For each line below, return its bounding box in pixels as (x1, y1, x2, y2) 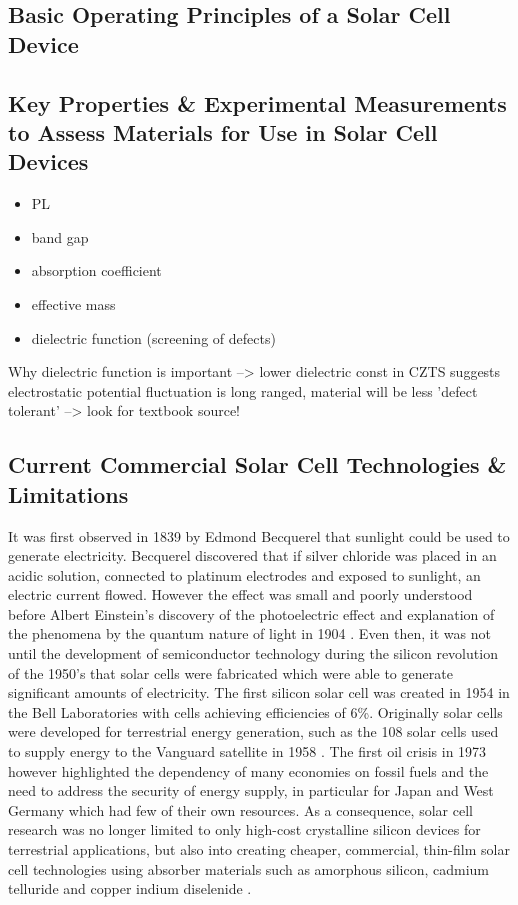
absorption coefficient (31, 260, 162, 281)
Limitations (8, 478, 129, 509)
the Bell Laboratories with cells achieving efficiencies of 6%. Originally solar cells (8, 701, 503, 722)
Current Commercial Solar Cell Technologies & (8, 449, 507, 480)
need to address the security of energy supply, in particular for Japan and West (8, 780, 494, 801)
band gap (31, 226, 89, 247)
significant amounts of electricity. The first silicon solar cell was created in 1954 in (8, 682, 510, 703)
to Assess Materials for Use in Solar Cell (8, 116, 438, 147)
